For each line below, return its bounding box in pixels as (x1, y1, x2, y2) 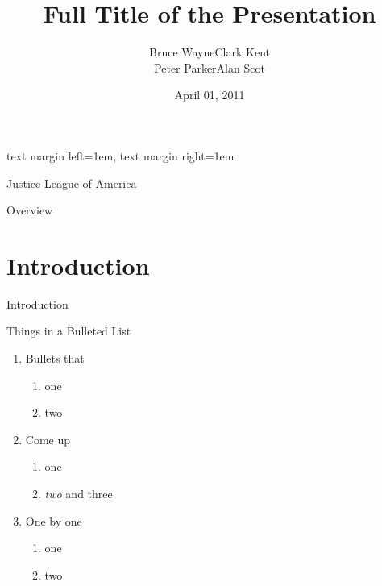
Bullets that (25, 350, 85, 366)
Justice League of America (6, 174, 137, 191)
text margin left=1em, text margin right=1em (6, 147, 235, 164)
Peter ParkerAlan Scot (154, 59, 265, 76)
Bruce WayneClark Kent (149, 44, 270, 60)
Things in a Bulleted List (6, 322, 131, 339)
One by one (25, 512, 82, 529)
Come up (25, 430, 71, 447)
